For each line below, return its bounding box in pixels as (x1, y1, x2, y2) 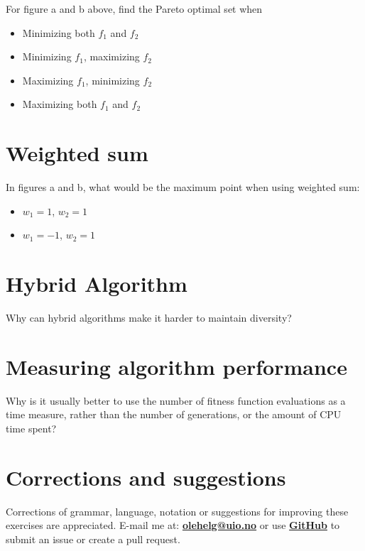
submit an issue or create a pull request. (6, 531, 180, 546)
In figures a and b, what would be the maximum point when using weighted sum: (6, 180, 360, 195)
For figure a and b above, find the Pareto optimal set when (6, 1, 263, 16)
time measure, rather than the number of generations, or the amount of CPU (6, 407, 342, 422)
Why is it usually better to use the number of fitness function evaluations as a (6, 393, 346, 408)
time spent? (6, 420, 57, 435)
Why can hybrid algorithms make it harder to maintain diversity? (6, 310, 292, 324)
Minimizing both (22, 25, 95, 40)
